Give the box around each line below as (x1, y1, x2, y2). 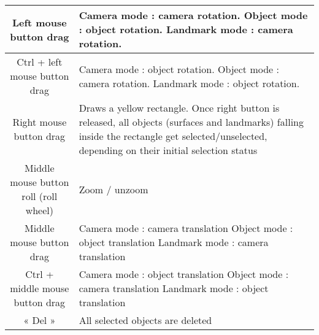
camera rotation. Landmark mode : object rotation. (79, 75, 300, 90)
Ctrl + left (17, 55, 63, 69)
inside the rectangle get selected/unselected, (79, 129, 267, 143)
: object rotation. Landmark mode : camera (79, 22, 293, 36)
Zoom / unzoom (79, 182, 148, 196)
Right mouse (12, 115, 67, 129)
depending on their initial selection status (79, 143, 258, 157)
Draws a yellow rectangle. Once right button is (79, 101, 280, 115)
